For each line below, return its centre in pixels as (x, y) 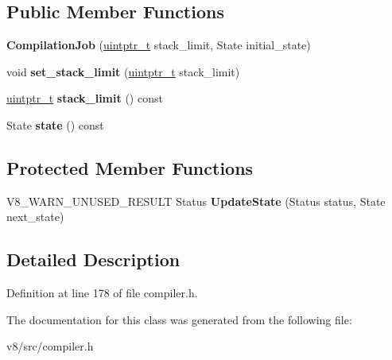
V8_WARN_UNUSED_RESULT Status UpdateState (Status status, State (196, 201)
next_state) (35, 217)
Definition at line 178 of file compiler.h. (102, 293)
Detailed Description (93, 259)
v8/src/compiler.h (50, 346)
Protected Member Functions (130, 167)
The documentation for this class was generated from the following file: (179, 319)
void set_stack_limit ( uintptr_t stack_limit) (123, 71)
